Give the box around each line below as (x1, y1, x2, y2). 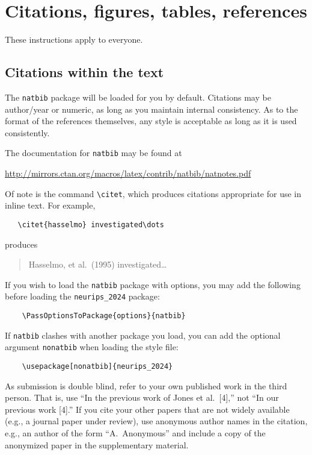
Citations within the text (5, 63, 164, 81)
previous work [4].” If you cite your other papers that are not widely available (5, 403, 290, 415)
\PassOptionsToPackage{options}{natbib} (22, 312, 186, 321)
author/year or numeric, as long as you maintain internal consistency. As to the (5, 102, 298, 115)
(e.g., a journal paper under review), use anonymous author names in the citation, (5, 415, 308, 427)
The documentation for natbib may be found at (5, 146, 182, 159)
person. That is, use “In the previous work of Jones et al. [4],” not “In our (5, 391, 279, 404)
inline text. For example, (5, 199, 96, 212)
